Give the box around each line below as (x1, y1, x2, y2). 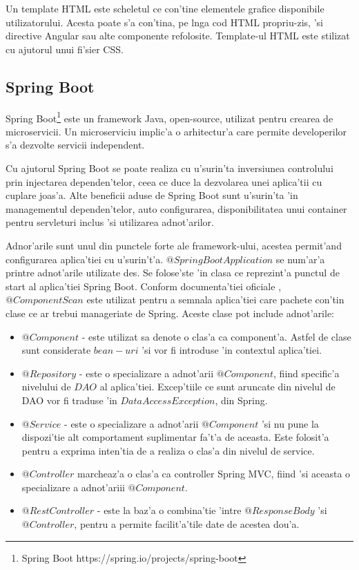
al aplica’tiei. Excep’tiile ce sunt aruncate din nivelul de (99, 379, 336, 394)
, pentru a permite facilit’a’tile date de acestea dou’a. (74, 517, 300, 531)
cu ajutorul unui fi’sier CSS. (6, 41, 124, 56)
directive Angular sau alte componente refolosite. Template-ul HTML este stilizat (6, 28, 350, 43)
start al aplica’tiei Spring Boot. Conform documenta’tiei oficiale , (6, 278, 282, 293)
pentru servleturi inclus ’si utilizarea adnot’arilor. (6, 215, 214, 229)
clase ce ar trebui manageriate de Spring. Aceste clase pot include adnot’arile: (6, 305, 335, 320)
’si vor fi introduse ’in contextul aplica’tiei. (142, 343, 322, 357)
